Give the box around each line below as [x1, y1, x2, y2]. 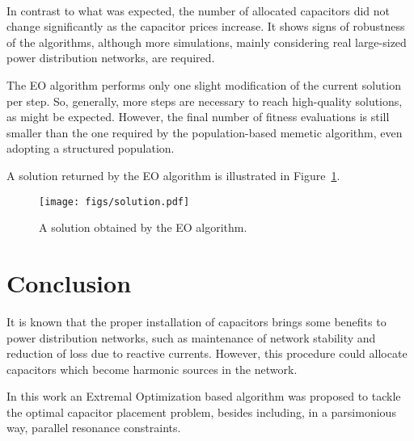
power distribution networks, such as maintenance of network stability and [6, 329, 376, 346]
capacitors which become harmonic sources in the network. [6, 360, 298, 377]
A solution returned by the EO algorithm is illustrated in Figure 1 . [6, 166, 340, 183]
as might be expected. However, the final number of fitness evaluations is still [6, 108, 390, 125]
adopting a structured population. [6, 140, 175, 157]
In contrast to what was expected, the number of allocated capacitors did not [6, 2, 390, 19]
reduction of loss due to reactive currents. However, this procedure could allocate [6, 345, 408, 362]
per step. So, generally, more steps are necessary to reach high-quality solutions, [6, 92, 403, 109]
